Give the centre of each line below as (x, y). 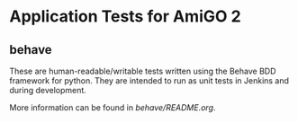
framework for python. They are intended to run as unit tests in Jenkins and (149, 81)
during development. (48, 90)
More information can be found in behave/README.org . (113, 108)
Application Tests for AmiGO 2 (125, 17)
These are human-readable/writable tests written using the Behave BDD (143, 71)
